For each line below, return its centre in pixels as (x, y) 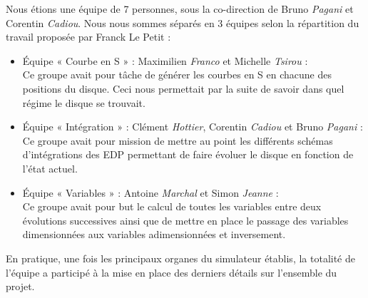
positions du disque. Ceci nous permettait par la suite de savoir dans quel (183, 88)
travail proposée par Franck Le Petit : (88, 37)
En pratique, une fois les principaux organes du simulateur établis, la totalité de (180, 258)
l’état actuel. (50, 168)
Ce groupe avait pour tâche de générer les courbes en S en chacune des (177, 74)
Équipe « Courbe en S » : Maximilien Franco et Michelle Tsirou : (165, 60)
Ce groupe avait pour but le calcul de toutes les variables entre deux (172, 206)
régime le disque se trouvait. (84, 102)
